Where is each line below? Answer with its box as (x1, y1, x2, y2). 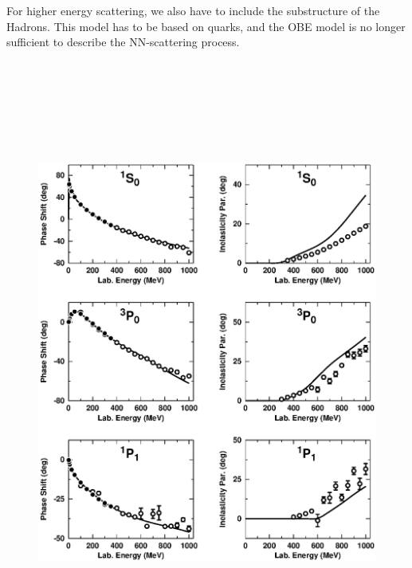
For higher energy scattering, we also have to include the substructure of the (6, 2, 380, 18)
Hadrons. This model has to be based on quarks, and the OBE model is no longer (6, 18, 406, 34)
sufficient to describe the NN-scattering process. (6, 33, 240, 50)
